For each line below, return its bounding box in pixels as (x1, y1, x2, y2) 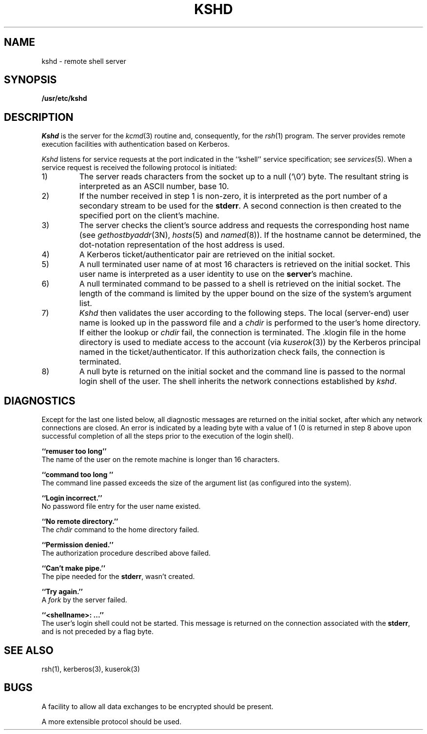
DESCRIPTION (4, 111, 74, 123)
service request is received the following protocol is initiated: (41, 163, 237, 172)
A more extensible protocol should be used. (41, 717, 182, 726)
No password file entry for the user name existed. (41, 502, 201, 511)
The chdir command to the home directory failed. (41, 525, 199, 534)
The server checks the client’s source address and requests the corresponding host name (79, 220, 409, 231)
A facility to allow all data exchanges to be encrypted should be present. (41, 702, 273, 711)
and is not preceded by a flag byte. (41, 627, 154, 636)
